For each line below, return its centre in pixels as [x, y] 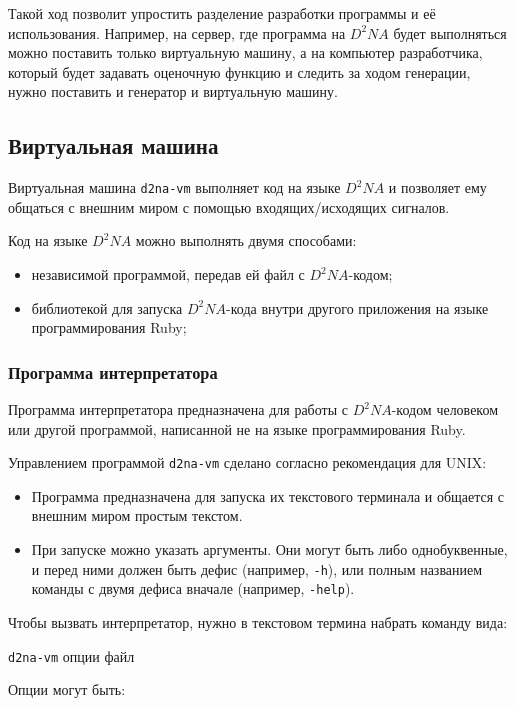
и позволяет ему [437, 187]
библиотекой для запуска [107, 307]
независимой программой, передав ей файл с [168, 274]
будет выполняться [450, 32]
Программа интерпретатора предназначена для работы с [178, 409]
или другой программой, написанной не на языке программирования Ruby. [237, 428]
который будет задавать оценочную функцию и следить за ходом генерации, [239, 71]
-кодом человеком [445, 409]
